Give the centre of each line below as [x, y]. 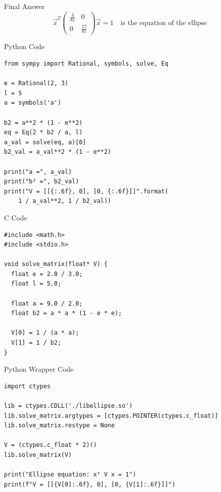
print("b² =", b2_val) [42, 182]
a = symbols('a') [33, 103]
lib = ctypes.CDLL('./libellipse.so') [68, 406]
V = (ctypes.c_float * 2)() [51, 445]
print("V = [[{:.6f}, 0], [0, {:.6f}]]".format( [86, 191]
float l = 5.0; [36, 284]
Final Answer [24, 6]
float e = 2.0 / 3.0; [47, 274]
